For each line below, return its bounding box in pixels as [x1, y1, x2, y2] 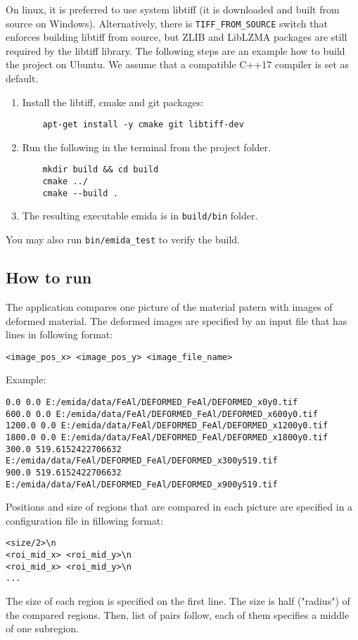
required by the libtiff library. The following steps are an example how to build [6, 43, 345, 58]
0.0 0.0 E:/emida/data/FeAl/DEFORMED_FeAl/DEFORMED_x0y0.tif [6, 397, 298, 407]
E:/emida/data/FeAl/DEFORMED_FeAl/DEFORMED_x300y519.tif [6, 456, 278, 466]
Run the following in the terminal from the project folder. [22, 139, 271, 154]
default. [6, 71, 39, 86]
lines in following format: [6, 327, 113, 342]
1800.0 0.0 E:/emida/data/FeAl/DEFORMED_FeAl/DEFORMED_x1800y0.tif [6, 432, 328, 442]
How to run [6, 267, 92, 288]
